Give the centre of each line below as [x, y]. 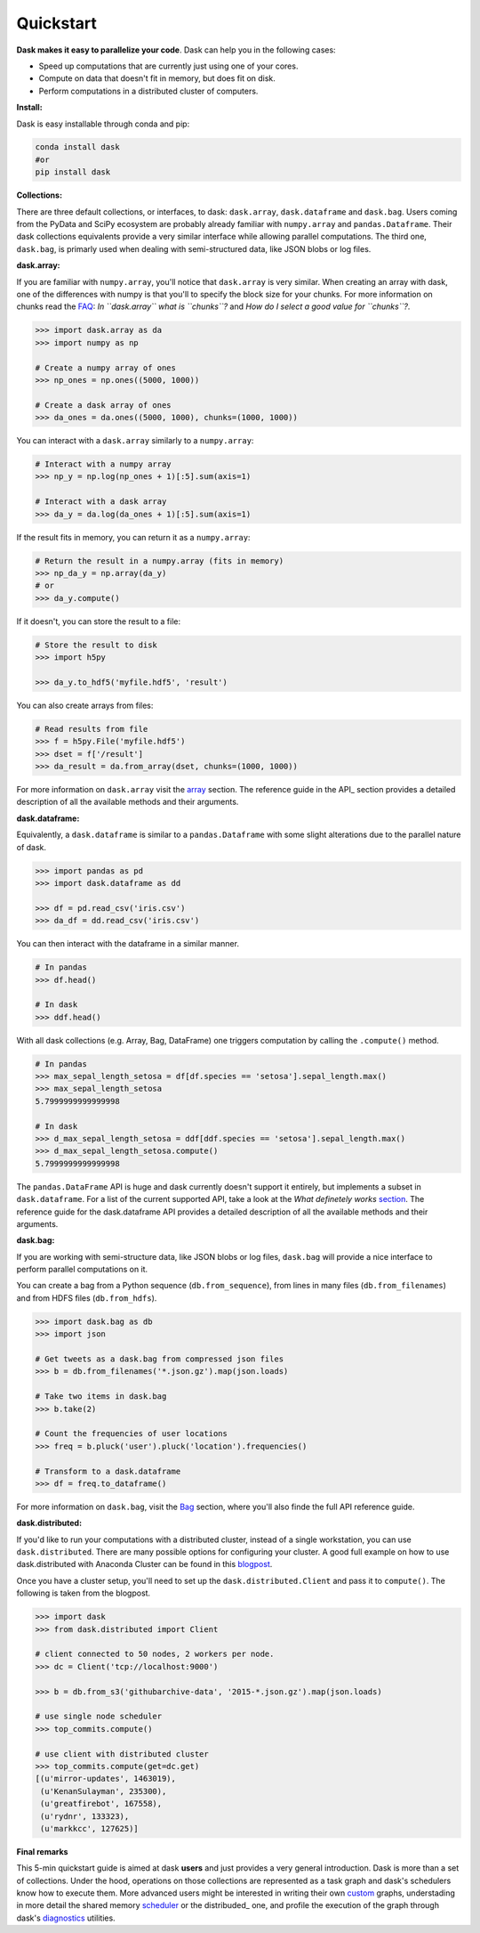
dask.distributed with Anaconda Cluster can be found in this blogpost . [144, 1564]
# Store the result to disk [96, 645]
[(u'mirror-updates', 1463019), [106, 1779]
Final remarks [42, 1851]
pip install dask [73, 172]
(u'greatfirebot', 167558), [101, 1804]
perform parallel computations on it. [82, 1270]
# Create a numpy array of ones [106, 368]
